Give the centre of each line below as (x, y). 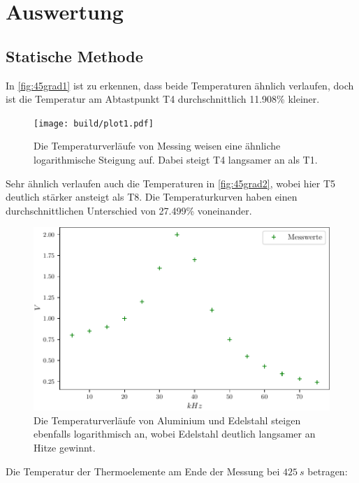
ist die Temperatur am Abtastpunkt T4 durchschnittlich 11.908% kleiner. (163, 99)
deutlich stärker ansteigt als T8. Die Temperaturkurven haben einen (152, 197)
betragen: (328, 471)
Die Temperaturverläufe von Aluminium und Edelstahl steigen (167, 420)
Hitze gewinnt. (65, 447)
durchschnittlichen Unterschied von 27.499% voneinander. (129, 210)
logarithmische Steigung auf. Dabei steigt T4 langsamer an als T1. (176, 160)
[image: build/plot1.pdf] (94, 123)
